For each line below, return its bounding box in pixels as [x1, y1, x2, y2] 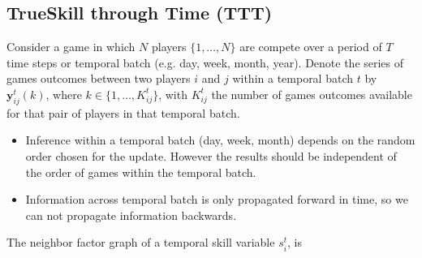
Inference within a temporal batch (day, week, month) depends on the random [25, 131, 416, 148]
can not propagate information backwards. [25, 206, 237, 223]
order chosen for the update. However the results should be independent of [25, 147, 397, 164]
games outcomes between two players [6, 70, 191, 87]
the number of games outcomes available [211, 85, 412, 102]
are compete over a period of [239, 38, 382, 55]
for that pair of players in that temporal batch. [6, 104, 240, 121]
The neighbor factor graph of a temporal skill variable [6, 234, 275, 251]
